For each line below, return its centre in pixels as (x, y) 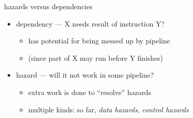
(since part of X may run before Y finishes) (95, 57)
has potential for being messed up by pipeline (99, 41)
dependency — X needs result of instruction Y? (90, 23)
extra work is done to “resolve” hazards (90, 92)
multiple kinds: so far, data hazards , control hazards (108, 109)
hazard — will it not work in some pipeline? (85, 75)
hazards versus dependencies (48, 6)
